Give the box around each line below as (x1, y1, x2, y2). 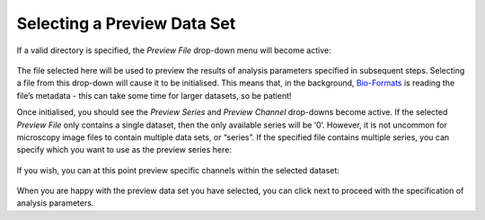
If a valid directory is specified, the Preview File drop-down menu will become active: (16, 45, 331, 56)
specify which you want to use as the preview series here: (16, 145, 233, 155)
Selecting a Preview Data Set (16, 13, 236, 33)
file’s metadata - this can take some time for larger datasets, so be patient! (16, 90, 292, 101)
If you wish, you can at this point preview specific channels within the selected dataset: (16, 164, 340, 175)
